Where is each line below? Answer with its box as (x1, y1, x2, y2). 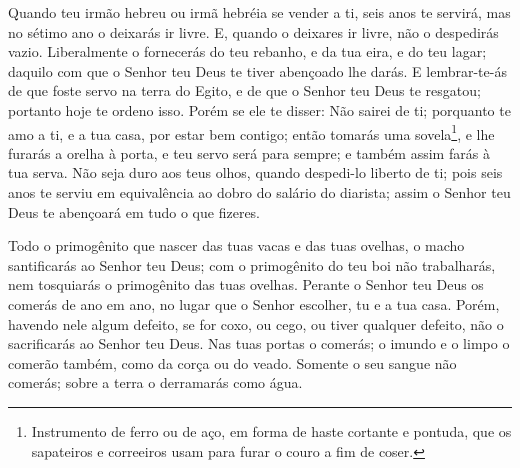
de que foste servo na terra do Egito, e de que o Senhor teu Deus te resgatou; (8, 80, 481, 101)
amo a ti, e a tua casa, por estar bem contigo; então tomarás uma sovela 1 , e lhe (8, 120, 495, 144)
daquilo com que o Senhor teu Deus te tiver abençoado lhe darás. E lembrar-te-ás (8, 60, 507, 81)
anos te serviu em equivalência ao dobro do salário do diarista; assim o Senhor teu (8, 182, 511, 202)
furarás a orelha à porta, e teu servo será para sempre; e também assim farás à (8, 142, 490, 163)
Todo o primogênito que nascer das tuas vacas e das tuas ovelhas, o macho (8, 235, 465, 256)
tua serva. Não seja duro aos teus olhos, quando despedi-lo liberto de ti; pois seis (8, 162, 503, 183)
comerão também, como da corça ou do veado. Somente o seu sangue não (8, 352, 457, 373)
